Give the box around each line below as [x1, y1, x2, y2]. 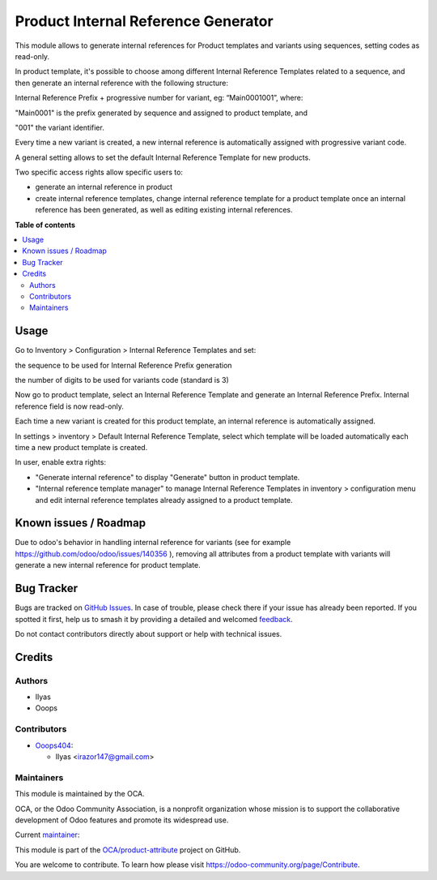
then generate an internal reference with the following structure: [15, 78, 229, 88]
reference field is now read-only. [15, 401, 125, 411]
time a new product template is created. [15, 443, 148, 452]
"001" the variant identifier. [15, 122, 104, 132]
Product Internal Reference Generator [15, 12, 274, 30]
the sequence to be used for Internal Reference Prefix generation [15, 360, 232, 370]
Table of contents [15, 220, 76, 230]
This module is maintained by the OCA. [15, 789, 145, 799]
